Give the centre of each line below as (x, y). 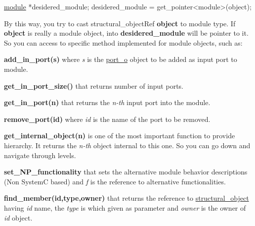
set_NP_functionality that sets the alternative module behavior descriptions (126, 172)
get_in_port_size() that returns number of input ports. (94, 85)
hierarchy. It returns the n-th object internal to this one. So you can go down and (127, 145)
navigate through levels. (40, 155)
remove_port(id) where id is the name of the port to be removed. (107, 119)
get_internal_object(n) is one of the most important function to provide (120, 136)
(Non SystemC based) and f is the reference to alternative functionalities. (115, 181)
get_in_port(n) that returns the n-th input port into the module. (107, 102)
